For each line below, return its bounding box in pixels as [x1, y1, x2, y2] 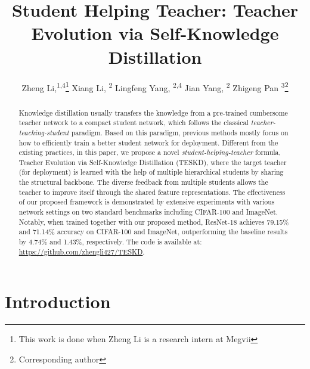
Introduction [5, 289, 111, 314]
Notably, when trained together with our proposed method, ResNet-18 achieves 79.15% [18, 216, 289, 227]
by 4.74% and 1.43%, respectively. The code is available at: [18, 237, 202, 247]
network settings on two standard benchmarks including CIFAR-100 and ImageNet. [18, 207, 278, 217]
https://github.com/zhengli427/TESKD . [18, 246, 145, 256]
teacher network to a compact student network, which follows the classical [18, 117, 249, 128]
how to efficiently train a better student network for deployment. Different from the [18, 137, 278, 147]
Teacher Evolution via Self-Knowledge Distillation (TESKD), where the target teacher [18, 157, 287, 167]
